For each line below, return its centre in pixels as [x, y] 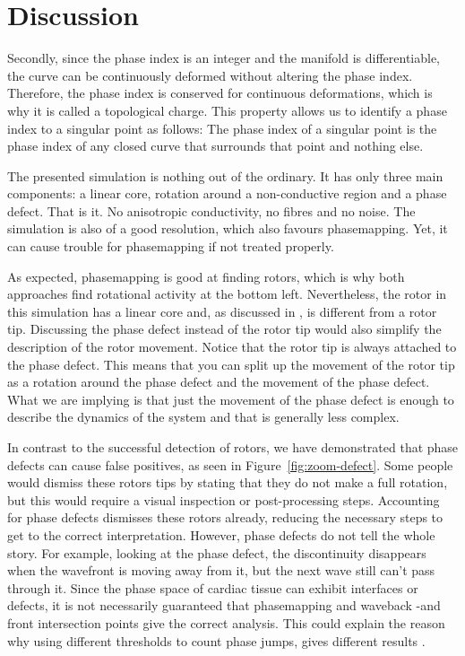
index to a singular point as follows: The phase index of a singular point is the [222, 128]
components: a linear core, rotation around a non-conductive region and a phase [227, 193]
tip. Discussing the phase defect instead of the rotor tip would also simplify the [224, 329]
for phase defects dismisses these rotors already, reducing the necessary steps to [225, 517]
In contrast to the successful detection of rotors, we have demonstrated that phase [233, 447]
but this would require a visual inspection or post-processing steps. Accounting [224, 499]
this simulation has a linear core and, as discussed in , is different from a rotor [222, 311]
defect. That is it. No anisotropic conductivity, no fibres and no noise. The [211, 210]
